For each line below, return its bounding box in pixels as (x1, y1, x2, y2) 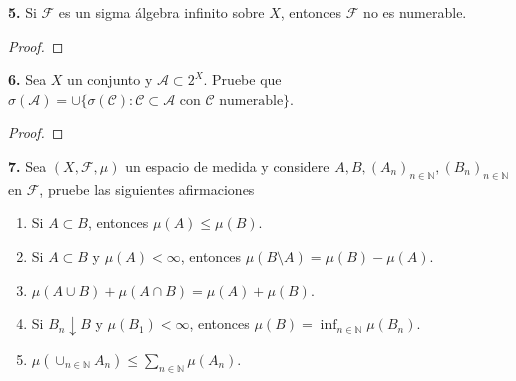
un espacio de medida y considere (125, 155, 330, 176)
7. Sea (8, 155, 47, 176)
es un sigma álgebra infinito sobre (58, 2, 265, 22)
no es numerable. (363, 2, 467, 22)
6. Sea (8, 69, 47, 90)
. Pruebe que (203, 69, 282, 90)
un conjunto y (67, 69, 153, 90)
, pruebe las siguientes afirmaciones (39, 178, 255, 199)
